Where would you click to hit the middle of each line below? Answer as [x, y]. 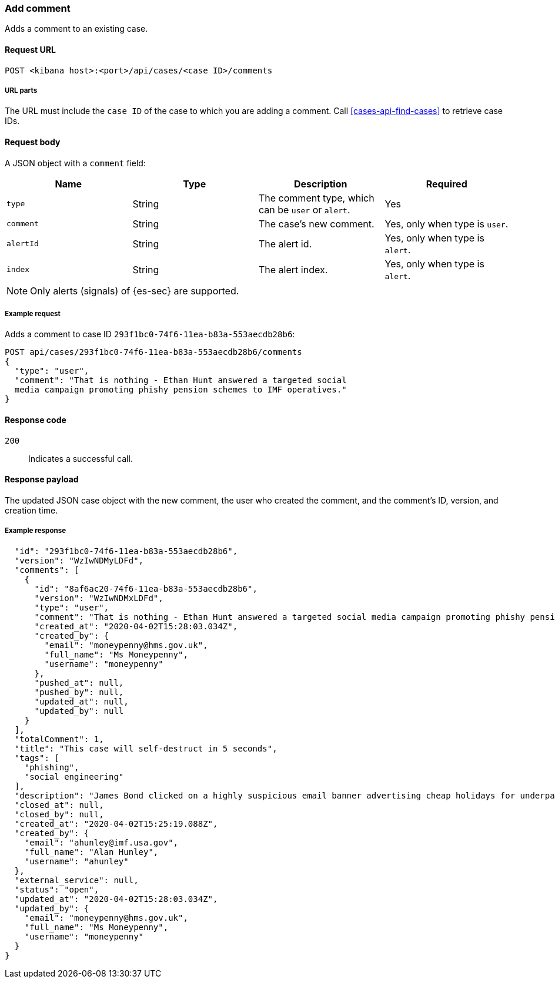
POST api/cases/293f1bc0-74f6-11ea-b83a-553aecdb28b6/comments [153, 352]
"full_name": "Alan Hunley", [91, 852]
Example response [36, 531]
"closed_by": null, [59, 814]
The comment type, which [317, 198]
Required [447, 184]
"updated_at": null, [81, 701]
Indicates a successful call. [81, 458]
